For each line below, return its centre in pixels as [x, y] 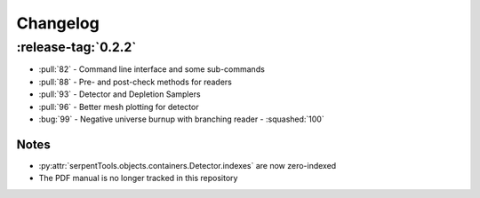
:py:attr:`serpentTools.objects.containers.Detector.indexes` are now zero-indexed [188, 165]
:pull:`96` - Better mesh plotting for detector [119, 107]
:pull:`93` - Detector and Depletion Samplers [120, 94]
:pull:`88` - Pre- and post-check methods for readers [136, 82]
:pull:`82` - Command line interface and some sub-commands [152, 69]
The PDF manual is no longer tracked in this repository [138, 178]
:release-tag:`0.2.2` [76, 47]
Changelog [58, 23]
